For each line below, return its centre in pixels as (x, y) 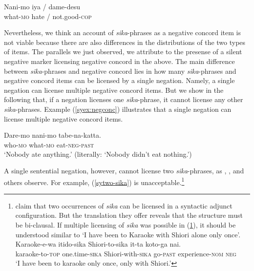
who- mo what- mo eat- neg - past (49, 144)
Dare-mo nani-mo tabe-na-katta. (53, 135)
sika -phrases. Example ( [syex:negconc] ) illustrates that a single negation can (118, 109)
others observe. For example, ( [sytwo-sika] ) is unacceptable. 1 (94, 181)
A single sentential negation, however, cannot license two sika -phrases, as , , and (124, 170)
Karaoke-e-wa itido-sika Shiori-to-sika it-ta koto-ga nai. (98, 244)
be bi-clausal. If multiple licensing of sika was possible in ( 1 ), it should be (126, 224)
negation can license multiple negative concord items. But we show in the (114, 90)
